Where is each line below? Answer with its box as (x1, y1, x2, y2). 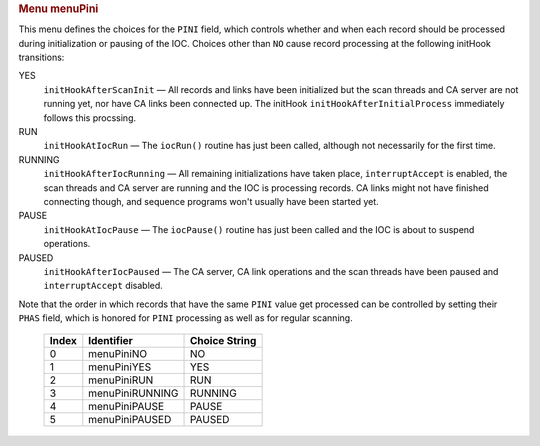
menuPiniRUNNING (88, 386, 179, 400)
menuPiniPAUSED (88, 413, 172, 427)
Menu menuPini (18, 2, 99, 15)
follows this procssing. (43, 111, 137, 124)
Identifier (88, 334, 134, 348)
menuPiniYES (88, 360, 152, 374)
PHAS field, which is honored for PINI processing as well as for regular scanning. (18, 312, 354, 324)
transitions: (18, 51, 65, 64)
